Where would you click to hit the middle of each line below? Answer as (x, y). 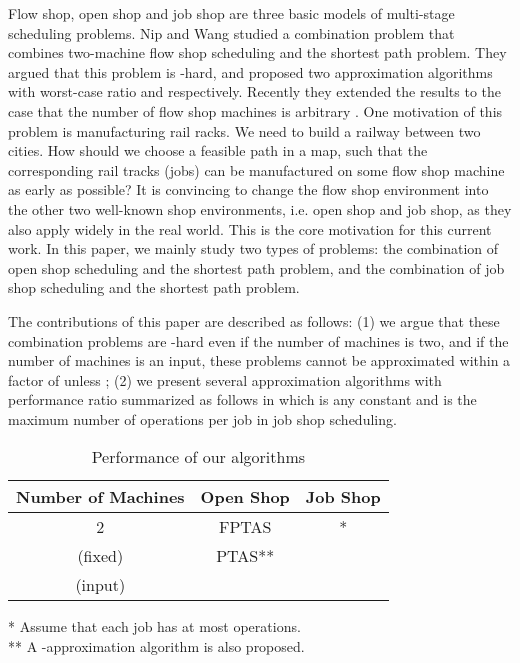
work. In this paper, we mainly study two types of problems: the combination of (253, 248)
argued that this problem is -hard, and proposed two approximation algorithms (250, 71)
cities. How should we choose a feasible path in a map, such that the (218, 150)
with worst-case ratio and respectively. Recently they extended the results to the (255, 91)
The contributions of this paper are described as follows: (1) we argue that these (254, 320)
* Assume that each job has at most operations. (154, 626)
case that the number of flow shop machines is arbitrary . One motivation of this (255, 110)
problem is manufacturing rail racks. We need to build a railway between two (244, 130)
